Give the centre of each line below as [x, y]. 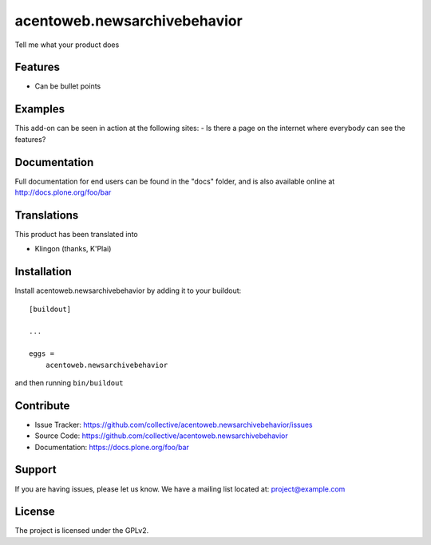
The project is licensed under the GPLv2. [82, 531]
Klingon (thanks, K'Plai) [73, 249]
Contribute [42, 406]
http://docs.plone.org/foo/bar [63, 192]
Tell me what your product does [67, 45]
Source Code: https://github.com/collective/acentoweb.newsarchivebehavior [161, 436]
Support [36, 470]
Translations [47, 215]
